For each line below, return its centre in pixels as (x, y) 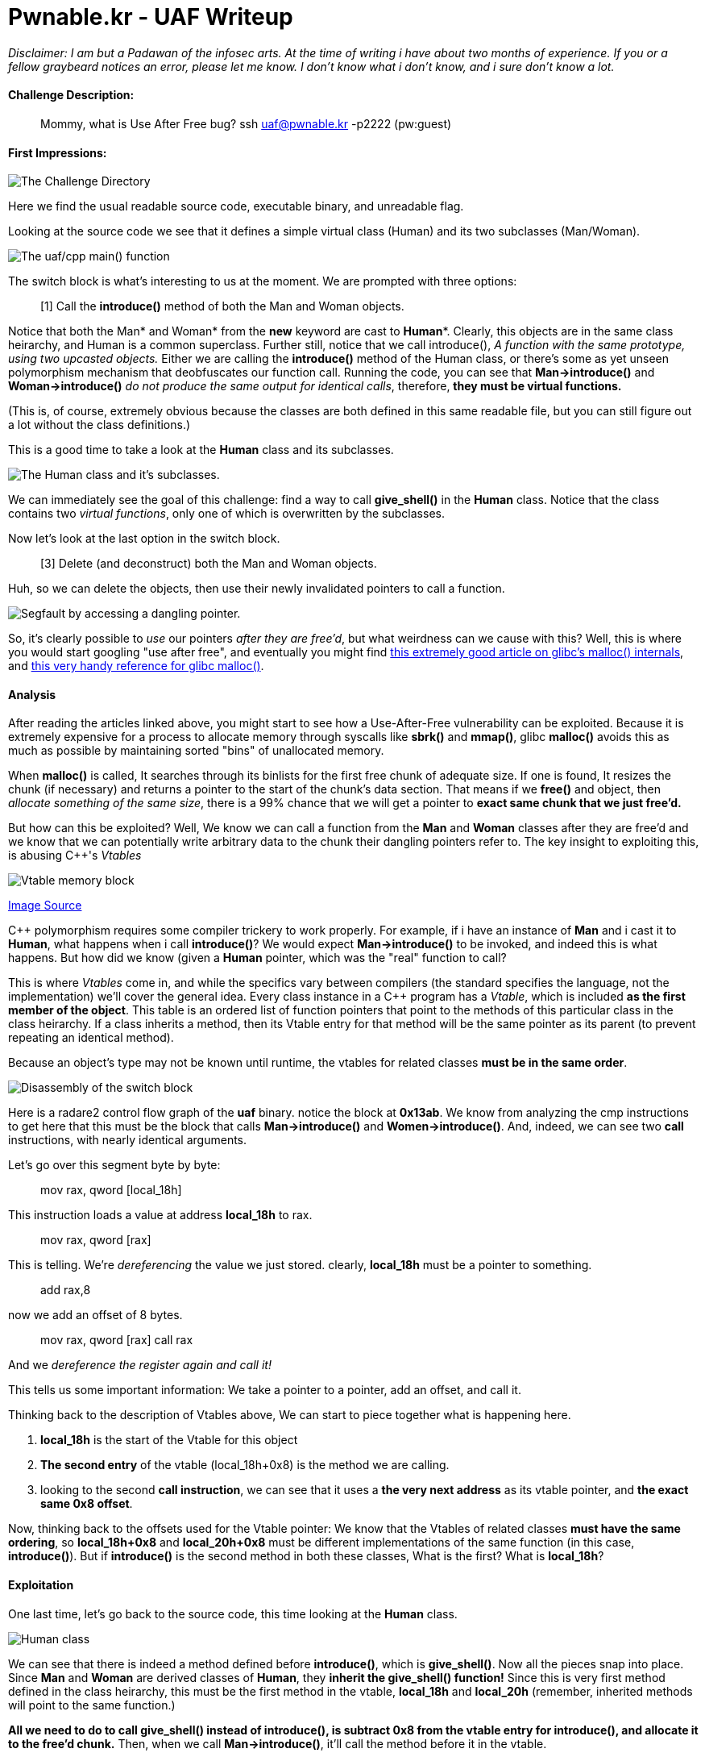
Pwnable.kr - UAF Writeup (151, 17)
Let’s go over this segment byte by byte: (114, 1165)
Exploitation (41, 1585)
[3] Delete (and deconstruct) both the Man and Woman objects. (209, 564)
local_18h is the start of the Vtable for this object (169, 1440)
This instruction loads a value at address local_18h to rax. (160, 1215)
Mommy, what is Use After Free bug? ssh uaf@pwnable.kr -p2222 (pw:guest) (246, 123)
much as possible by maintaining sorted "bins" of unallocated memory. (196, 751)
